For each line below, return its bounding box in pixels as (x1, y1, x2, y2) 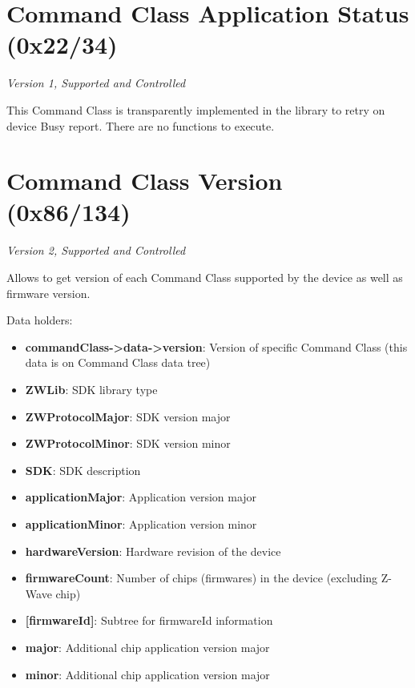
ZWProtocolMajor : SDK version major (25, 408, 231, 424)
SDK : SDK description (25, 461, 141, 478)
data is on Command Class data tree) (25, 354, 211, 371)
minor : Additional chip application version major (25, 666, 270, 682)
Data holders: (6, 312, 73, 328)
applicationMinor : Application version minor (25, 515, 257, 532)
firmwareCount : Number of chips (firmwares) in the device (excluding (25, 569, 378, 586)
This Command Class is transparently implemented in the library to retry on (6, 101, 385, 118)
